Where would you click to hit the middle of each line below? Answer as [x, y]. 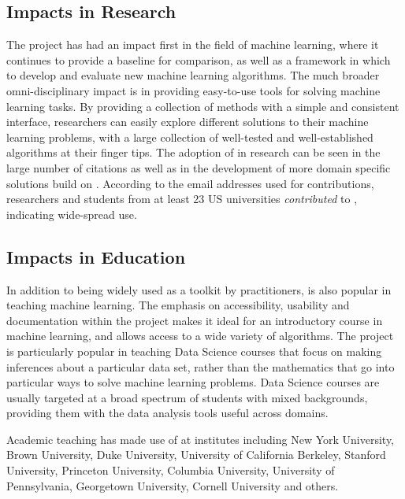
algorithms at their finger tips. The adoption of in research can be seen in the [193, 152]
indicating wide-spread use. [72, 214]
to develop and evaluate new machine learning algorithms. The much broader [193, 75]
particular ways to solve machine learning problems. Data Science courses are [193, 382]
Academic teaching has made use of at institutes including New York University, [200, 439]
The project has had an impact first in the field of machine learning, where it [193, 44]
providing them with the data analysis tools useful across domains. [167, 413]
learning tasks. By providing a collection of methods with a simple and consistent [203, 106]
